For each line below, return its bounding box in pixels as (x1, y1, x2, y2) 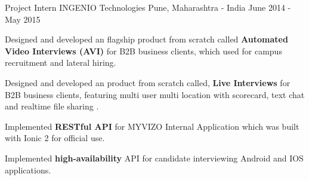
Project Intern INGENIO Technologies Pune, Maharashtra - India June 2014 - (5, 1, 291, 13)
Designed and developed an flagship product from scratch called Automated (5, 33, 288, 45)
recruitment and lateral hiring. (5, 56, 116, 69)
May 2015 (5, 13, 41, 25)
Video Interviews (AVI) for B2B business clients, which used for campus (5, 44, 282, 57)
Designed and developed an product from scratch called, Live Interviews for (5, 76, 291, 89)
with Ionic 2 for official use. (5, 132, 105, 144)
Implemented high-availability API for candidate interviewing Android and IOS (5, 151, 304, 164)
